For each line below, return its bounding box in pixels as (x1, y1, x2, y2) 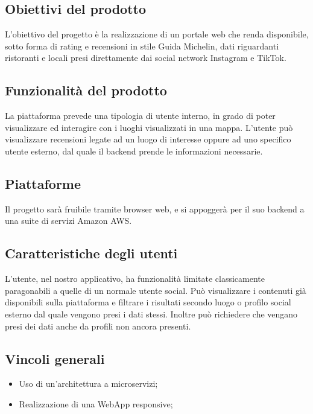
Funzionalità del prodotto (5, 81, 167, 100)
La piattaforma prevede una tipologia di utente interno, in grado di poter (5, 109, 276, 122)
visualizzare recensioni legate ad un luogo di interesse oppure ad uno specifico (5, 133, 291, 145)
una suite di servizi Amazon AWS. (5, 214, 132, 227)
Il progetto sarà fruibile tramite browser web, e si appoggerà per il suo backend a (5, 202, 305, 215)
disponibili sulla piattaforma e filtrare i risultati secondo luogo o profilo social (5, 296, 291, 308)
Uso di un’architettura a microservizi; (19, 377, 158, 390)
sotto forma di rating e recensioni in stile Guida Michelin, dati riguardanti (5, 39, 279, 52)
